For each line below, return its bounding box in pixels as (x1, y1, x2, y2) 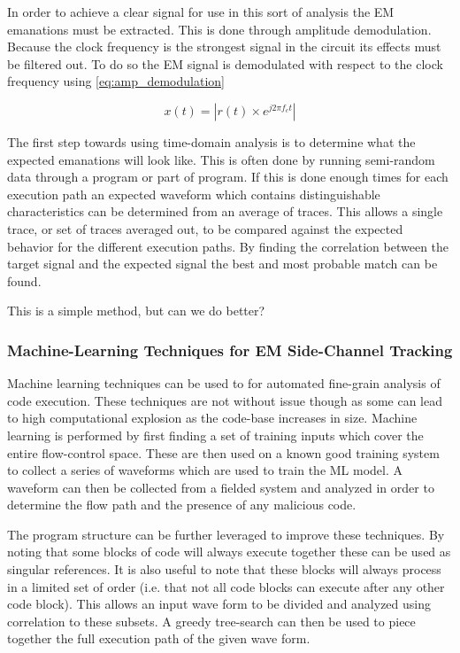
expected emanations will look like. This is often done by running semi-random (7, 150, 435, 168)
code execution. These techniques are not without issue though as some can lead (7, 391, 442, 409)
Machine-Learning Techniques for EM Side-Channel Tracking (7, 338, 453, 361)
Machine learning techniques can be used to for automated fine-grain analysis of (7, 374, 441, 393)
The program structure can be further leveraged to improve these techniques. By (7, 525, 445, 543)
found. (7, 271, 42, 290)
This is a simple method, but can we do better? (7, 301, 265, 320)
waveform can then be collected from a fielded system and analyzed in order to (7, 478, 434, 496)
